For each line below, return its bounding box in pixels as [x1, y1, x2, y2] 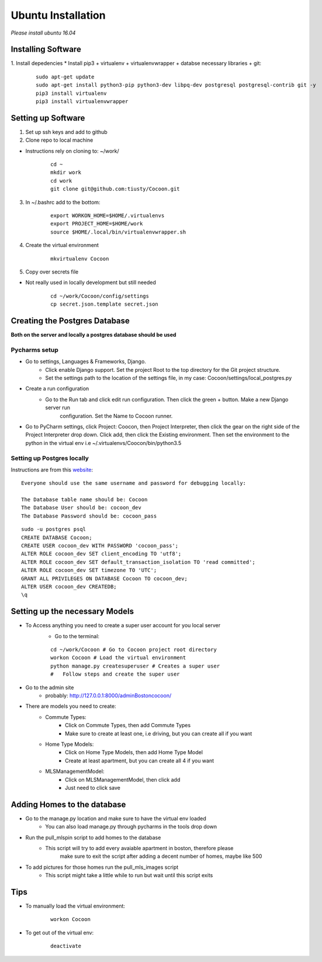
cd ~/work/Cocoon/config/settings [50, 293, 149, 299]
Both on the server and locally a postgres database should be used [11, 331, 176, 338]
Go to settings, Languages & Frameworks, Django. [25, 358, 146, 365]
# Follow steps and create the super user [50, 671, 181, 677]
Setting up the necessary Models [11, 607, 134, 617]
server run [45, 404, 70, 411]
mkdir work [50, 169, 82, 176]
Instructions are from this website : [11, 466, 94, 473]
